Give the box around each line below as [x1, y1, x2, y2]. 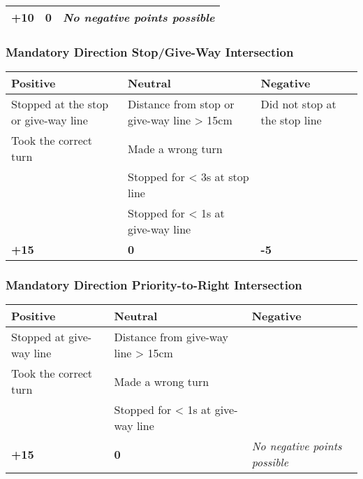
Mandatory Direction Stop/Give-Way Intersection [6, 43, 294, 60]
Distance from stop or [128, 96, 235, 113]
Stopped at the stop [11, 96, 109, 113]
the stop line [260, 112, 322, 129]
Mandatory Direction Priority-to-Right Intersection [6, 276, 302, 294]
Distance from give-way [114, 329, 228, 345]
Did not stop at [260, 96, 336, 113]
